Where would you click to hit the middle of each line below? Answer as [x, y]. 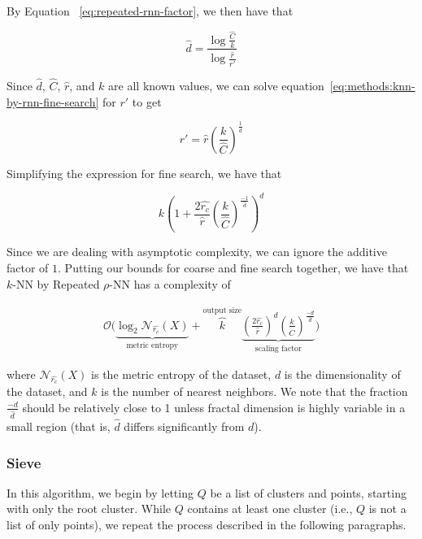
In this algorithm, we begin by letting [100, 492]
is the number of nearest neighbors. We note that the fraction [255, 391]
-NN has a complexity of [170, 283]
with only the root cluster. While [89, 509]
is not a [387, 509]
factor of [28, 267]
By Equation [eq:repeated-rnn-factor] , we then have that [150, 11]
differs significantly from [184, 426]
